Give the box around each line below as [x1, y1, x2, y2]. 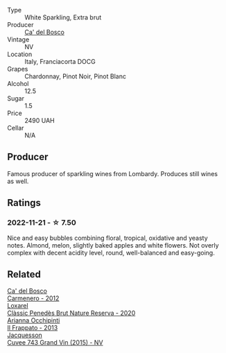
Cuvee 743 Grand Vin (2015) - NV [7, 338, 103, 347]
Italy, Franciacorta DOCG [24, 58, 96, 65]
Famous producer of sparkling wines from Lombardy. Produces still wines [7, 169, 218, 178]
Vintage [7, 35, 30, 44]
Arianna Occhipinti [7, 316, 60, 325]
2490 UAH [24, 117, 55, 124]
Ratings [7, 197, 42, 209]
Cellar [7, 124, 24, 132]
